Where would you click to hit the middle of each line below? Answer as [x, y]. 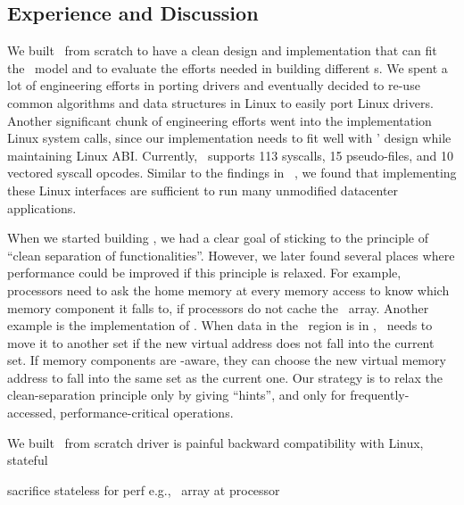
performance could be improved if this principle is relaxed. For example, [204, 273]
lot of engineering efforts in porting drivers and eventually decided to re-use [214, 85]
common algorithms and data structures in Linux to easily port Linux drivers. [220, 102]
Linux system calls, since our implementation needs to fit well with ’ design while [229, 138]
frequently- [380, 395]
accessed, [32, 413]
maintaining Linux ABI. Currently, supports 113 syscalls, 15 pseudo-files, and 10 [231, 155]
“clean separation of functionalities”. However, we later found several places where [231, 255]
